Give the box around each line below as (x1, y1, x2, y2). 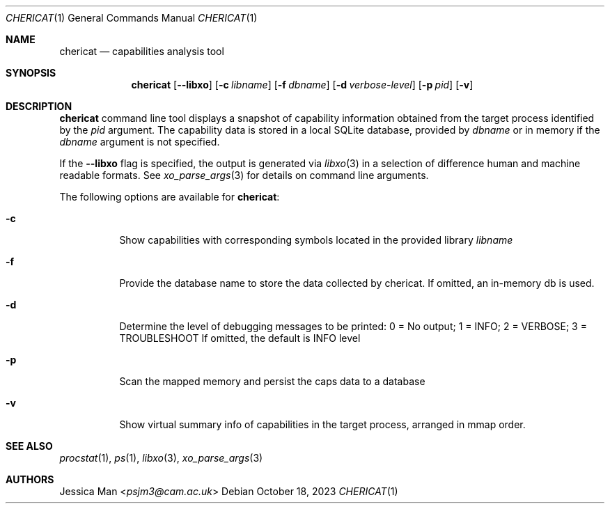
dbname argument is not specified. (59, 136, 220, 148)
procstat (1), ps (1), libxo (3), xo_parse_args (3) (59, 452, 263, 464)
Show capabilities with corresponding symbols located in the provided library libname (119, 234, 513, 246)
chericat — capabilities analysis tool (59, 45, 224, 57)
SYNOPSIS (6, 67, 56, 79)
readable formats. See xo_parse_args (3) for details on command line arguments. (59, 169, 429, 181)
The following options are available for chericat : (59, 191, 280, 203)
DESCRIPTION (6, 100, 72, 112)
